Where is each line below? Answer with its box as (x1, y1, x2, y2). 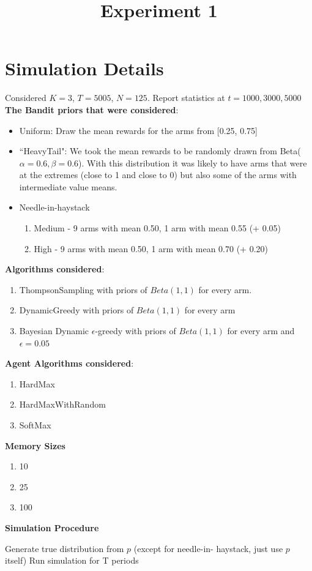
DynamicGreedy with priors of (19, 304, 134, 316)
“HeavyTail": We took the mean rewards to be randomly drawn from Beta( (19, 144, 301, 157)
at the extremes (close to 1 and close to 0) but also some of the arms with (19, 168, 297, 181)
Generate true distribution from (5, 542, 124, 554)
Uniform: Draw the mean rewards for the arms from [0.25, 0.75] (19, 124, 258, 136)
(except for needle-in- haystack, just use (133, 542, 283, 554)
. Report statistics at (147, 91, 225, 104)
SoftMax (19, 419, 51, 431)
